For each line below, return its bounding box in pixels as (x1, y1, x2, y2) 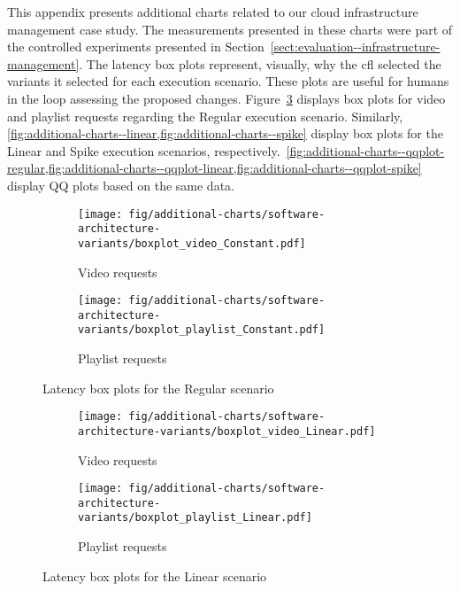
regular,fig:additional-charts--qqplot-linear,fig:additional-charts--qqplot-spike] (7, 159, 422, 177)
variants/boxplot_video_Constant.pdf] (78, 237, 306, 250)
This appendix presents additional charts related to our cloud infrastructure (7, 3, 418, 20)
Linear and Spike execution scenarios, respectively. (7, 141, 280, 159)
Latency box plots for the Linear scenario (42, 566, 267, 585)
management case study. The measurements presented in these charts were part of (7, 19, 453, 38)
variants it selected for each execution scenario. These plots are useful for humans (7, 72, 449, 90)
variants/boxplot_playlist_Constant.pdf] (78, 323, 326, 337)
